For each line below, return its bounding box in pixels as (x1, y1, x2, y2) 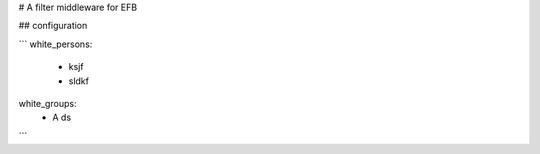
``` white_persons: (18, 38, 93, 50)
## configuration (18, 20, 88, 32)
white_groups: (18, 97, 77, 109)
